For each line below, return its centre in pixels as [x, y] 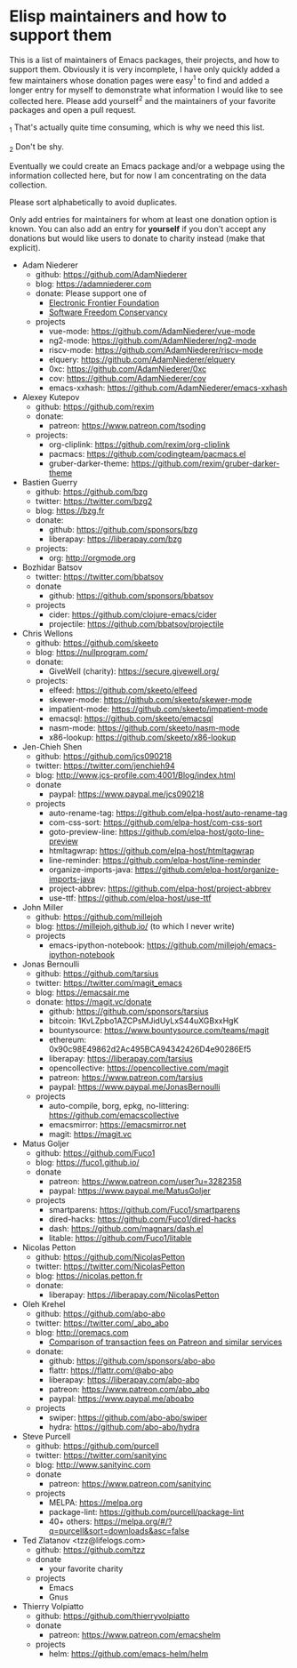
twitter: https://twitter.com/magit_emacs [108, 982]
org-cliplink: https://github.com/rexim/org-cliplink [139, 444]
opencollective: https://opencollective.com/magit [139, 1068]
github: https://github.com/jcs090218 [104, 756]
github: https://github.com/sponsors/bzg [123, 529]
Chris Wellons [48, 633]
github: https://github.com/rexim [95, 406]
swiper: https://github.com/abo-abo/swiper [128, 1417]
